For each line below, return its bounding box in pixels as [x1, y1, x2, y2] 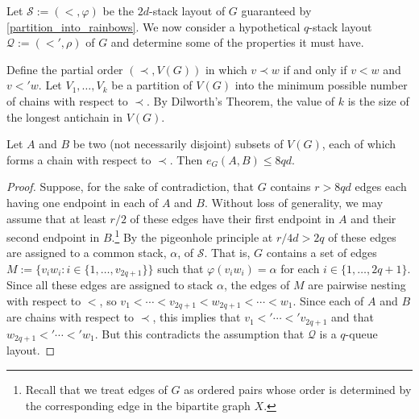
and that [331, 309, 374, 326]
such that [157, 259, 204, 276]
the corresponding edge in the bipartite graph [25, 396, 251, 413]
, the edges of [223, 276, 290, 293]
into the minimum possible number [234, 77, 408, 93]
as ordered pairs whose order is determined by [184, 380, 412, 397]
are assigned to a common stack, [6, 244, 167, 261]
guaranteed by [241, 2, 312, 19]
